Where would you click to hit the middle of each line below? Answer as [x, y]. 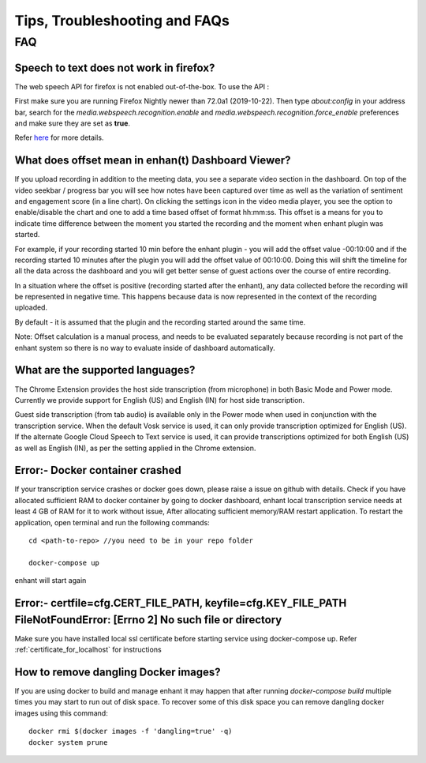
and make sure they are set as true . [72, 123]
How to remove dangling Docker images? [118, 672]
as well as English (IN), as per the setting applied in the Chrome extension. [135, 448]
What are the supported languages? [105, 370]
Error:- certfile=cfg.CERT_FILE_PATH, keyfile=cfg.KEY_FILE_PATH [181, 603]
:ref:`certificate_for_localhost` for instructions [88, 650]
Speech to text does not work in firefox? [115, 68]
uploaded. [31, 307]
